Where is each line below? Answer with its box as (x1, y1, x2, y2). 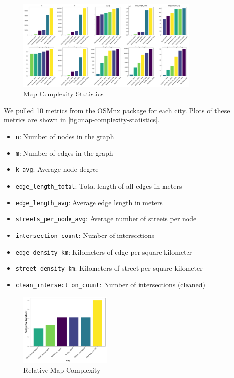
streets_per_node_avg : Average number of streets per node (15, 213, 197, 224)
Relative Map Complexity (23, 364, 101, 375)
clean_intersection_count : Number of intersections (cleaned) (15, 279, 205, 289)
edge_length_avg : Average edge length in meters (15, 197, 163, 207)
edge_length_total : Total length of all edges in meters (15, 180, 182, 190)
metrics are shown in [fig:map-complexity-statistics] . (4, 115, 160, 125)
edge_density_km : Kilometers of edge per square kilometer (15, 246, 192, 257)
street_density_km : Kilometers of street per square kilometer (15, 263, 203, 273)
